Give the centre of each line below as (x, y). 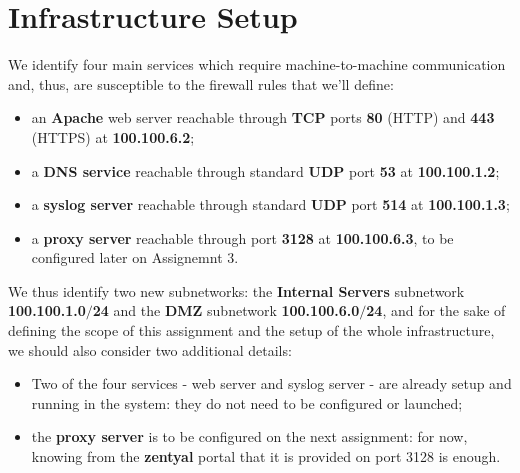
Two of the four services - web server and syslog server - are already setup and (271, 383)
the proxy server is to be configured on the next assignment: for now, (249, 436)
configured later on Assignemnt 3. (135, 257)
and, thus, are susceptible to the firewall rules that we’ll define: (201, 83)
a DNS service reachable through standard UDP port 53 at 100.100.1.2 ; (265, 170)
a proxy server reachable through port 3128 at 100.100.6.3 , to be (242, 237)
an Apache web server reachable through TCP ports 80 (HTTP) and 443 (263, 117)
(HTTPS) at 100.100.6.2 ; (113, 136)
